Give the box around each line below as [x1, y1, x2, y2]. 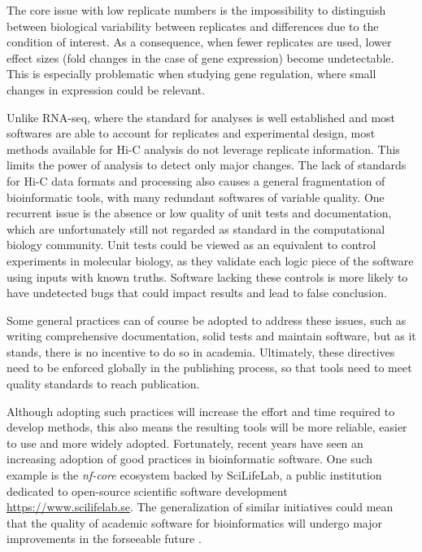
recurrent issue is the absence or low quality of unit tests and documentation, [7, 204, 392, 221]
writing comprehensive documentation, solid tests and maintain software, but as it [7, 327, 416, 344]
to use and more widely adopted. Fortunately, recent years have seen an [7, 434, 363, 451]
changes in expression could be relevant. [7, 81, 206, 98]
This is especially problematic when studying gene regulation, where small [7, 65, 376, 82]
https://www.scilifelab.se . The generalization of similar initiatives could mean [7, 498, 394, 515]
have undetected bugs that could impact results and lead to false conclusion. [7, 284, 387, 301]
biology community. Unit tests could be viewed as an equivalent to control [7, 236, 376, 253]
